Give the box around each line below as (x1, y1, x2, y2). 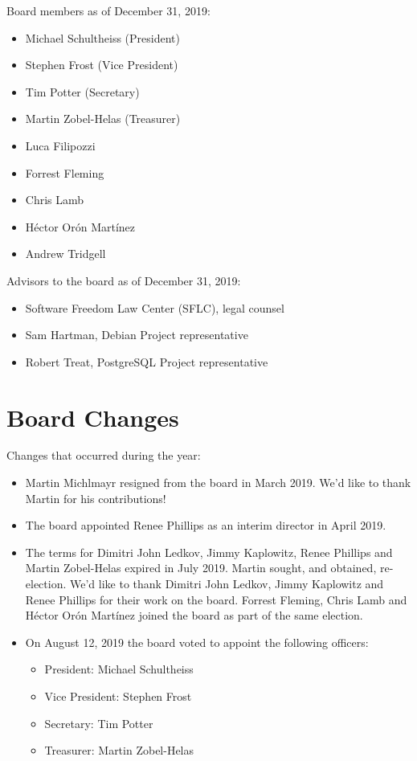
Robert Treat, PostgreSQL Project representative (25, 353, 268, 370)
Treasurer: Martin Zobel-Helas (44, 742, 194, 759)
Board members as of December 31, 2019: (6, 2, 211, 18)
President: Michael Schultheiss (44, 661, 194, 677)
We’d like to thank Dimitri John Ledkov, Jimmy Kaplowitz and (70, 575, 384, 591)
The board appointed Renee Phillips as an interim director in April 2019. (25, 517, 386, 534)
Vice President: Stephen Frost (44, 687, 192, 704)
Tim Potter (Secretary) (25, 83, 140, 100)
